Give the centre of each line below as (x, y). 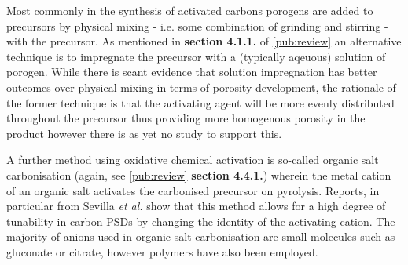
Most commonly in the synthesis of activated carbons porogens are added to (190, 10)
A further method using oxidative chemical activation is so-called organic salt (193, 160)
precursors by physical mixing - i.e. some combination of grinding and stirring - (197, 25)
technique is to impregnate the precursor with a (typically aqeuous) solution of (196, 56)
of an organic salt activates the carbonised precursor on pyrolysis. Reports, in (193, 190)
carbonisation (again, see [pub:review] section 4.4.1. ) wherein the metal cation (199, 174)
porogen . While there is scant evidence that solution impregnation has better (192, 72)
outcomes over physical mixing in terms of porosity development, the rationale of (201, 87)
